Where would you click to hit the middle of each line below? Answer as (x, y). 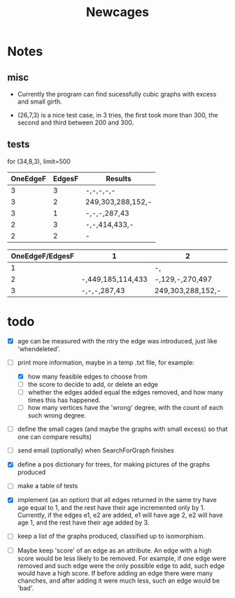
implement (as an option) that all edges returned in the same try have (117, 500)
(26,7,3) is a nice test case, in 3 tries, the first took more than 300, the (117, 115)
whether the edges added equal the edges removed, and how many (126, 392)
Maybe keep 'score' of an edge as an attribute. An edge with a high (114, 550)
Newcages (117, 12)
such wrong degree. (57, 415)
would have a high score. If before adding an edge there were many (115, 573)
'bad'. (26, 588)
